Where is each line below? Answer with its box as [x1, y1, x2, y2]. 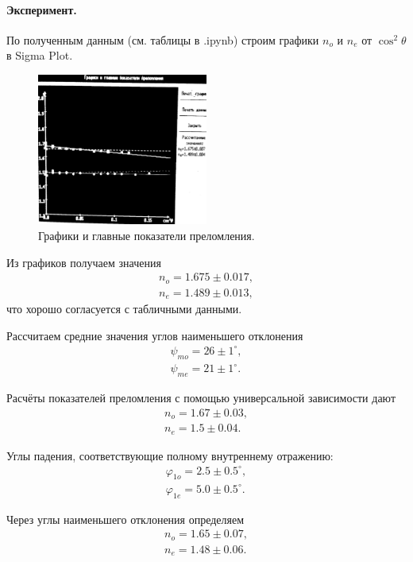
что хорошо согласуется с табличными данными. [6, 300, 242, 317]
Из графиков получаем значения [6, 254, 161, 270]
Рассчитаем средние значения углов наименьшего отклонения [6, 327, 303, 343]
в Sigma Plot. [6, 47, 73, 64]
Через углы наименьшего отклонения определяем [6, 510, 245, 527]
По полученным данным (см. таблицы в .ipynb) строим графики [6, 31, 319, 48]
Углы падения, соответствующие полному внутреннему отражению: [6, 447, 334, 463]
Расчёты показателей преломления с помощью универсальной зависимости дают [6, 389, 396, 405]
